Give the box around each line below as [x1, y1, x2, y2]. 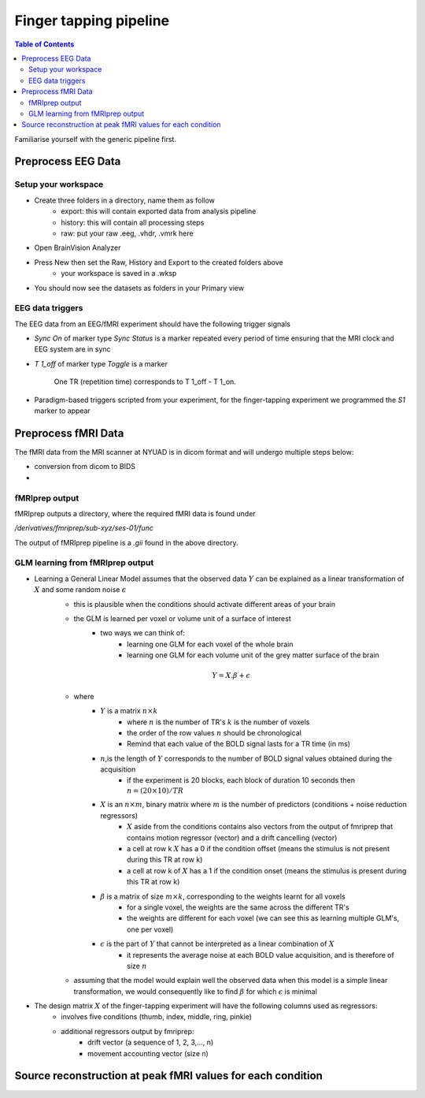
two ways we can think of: [100, 628, 185, 638]
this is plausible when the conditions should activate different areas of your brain [73, 599, 336, 609]
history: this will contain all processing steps [61, 218, 205, 227]
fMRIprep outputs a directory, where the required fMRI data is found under [14, 508, 256, 518]
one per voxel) [127, 925, 174, 934]
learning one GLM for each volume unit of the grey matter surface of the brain [127, 650, 379, 660]
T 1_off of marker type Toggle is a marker [34, 359, 168, 368]
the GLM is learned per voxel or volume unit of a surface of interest [73, 613, 291, 623]
